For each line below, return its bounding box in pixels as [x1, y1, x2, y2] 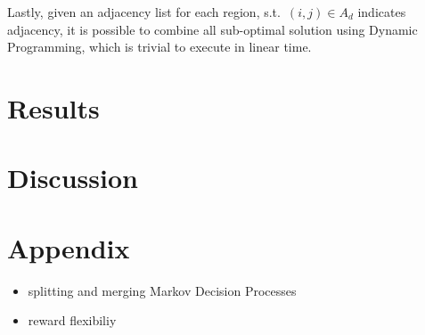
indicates [357, 3, 406, 20]
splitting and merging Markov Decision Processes [28, 281, 297, 299]
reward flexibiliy [28, 311, 117, 330]
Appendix [7, 229, 130, 266]
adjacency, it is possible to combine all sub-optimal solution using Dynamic [7, 20, 418, 38]
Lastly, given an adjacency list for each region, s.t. [7, 3, 281, 20]
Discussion [7, 159, 138, 196]
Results [7, 89, 100, 126]
